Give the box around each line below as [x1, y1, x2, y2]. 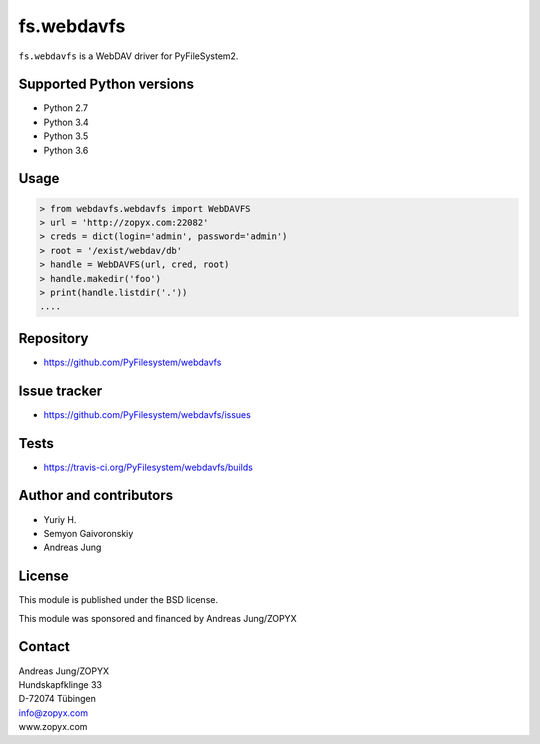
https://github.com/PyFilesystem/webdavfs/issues [43, 408, 252, 420]
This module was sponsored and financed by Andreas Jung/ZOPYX [18, 612, 297, 624]
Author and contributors [18, 487, 174, 504]
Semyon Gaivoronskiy [43, 527, 134, 539]
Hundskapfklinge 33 [18, 678, 102, 690]
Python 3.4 [43, 116, 89, 128]
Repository [18, 330, 89, 347]
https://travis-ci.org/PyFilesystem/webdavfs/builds [43, 461, 254, 473]
